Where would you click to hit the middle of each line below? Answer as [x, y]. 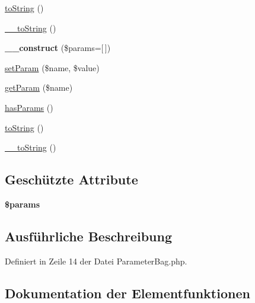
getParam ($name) [39, 87]
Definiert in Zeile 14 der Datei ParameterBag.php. [96, 261]
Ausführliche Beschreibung [88, 236]
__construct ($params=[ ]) [58, 48]
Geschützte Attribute [71, 179]
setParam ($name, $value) [52, 67]
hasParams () [29, 107]
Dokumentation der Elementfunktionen [128, 293]
